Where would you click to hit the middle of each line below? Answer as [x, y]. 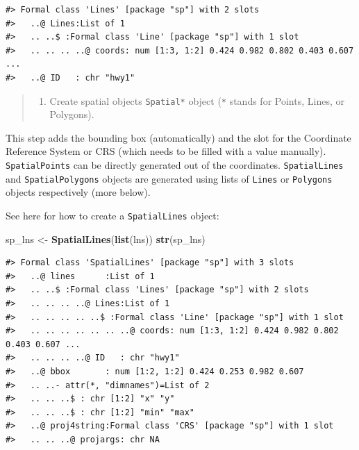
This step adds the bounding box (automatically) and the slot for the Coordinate [178, 137]
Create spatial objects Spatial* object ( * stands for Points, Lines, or [197, 100]
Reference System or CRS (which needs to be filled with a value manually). [166, 151]
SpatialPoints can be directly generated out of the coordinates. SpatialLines [175, 165]
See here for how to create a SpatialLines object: [112, 215]
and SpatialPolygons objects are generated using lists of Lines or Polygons [169, 178]
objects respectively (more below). [78, 192]
